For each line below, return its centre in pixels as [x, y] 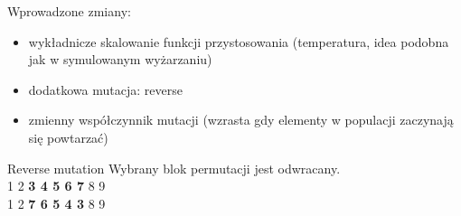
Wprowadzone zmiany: [69, 11]
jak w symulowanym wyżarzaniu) [120, 59]
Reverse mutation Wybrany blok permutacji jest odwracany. [174, 168]
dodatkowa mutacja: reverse [105, 89]
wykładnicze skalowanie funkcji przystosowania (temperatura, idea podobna [239, 41]
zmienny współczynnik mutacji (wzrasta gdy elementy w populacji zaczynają [241, 120]
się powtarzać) [68, 137]
